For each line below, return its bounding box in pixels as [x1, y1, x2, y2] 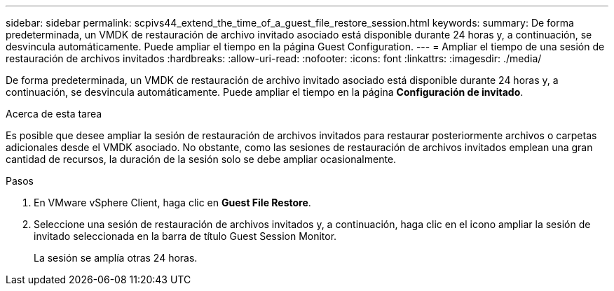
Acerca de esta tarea [6, 108, 102, 120]
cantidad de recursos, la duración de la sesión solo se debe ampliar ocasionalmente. [6, 153, 397, 165]
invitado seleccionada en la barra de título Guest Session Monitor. [34, 230, 337, 242]
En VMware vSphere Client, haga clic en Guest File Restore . [34, 197, 311, 208]
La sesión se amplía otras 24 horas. [34, 252, 198, 264]
